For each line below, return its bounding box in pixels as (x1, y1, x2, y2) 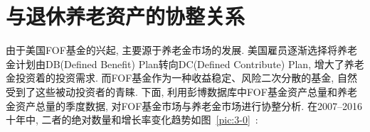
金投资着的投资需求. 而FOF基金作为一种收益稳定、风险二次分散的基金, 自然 (6, 70, 357, 85)
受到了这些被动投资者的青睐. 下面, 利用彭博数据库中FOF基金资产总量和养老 (6, 84, 357, 99)
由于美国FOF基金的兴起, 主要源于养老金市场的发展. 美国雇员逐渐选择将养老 (6, 43, 357, 57)
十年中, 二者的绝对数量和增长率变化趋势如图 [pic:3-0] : (6, 112, 258, 127)
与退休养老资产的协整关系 (6, 1, 245, 31)
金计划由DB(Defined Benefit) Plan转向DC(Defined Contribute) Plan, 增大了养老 (6, 56, 364, 71)
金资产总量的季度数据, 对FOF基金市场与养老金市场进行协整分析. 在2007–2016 (6, 98, 362, 113)
